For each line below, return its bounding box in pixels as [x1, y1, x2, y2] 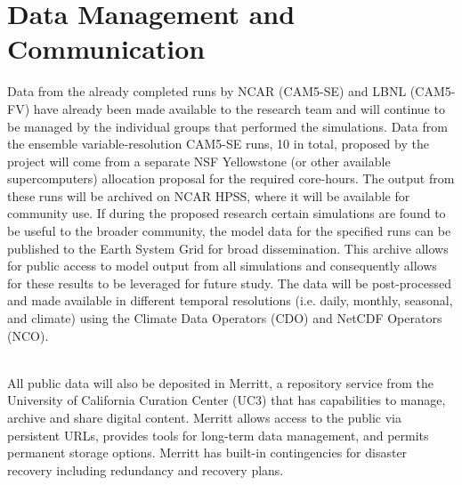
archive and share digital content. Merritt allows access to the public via [7, 408, 402, 426]
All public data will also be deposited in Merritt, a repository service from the [7, 373, 434, 392]
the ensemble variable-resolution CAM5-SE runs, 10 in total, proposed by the [7, 134, 429, 153]
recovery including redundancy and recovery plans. [7, 460, 284, 479]
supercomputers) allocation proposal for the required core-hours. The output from [7, 169, 455, 188]
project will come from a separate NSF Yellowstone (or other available [7, 151, 391, 170]
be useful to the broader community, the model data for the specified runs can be [7, 222, 451, 240]
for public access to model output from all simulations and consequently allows [7, 256, 437, 275]
